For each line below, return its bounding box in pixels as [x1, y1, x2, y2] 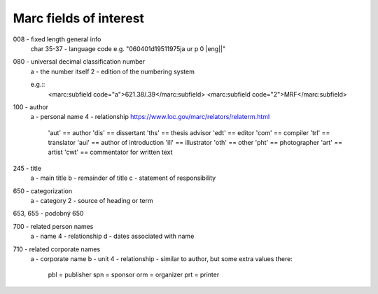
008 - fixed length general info [13, 35, 101, 43]
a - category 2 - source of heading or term [30, 197, 153, 205]
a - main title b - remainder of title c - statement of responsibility [30, 174, 216, 182]
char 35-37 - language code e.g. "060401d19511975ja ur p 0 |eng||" [30, 44, 226, 52]
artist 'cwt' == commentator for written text [48, 148, 173, 157]
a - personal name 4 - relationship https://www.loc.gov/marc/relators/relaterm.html [30, 113, 270, 121]
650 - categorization [13, 186, 73, 195]
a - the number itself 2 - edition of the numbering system [30, 67, 195, 76]
